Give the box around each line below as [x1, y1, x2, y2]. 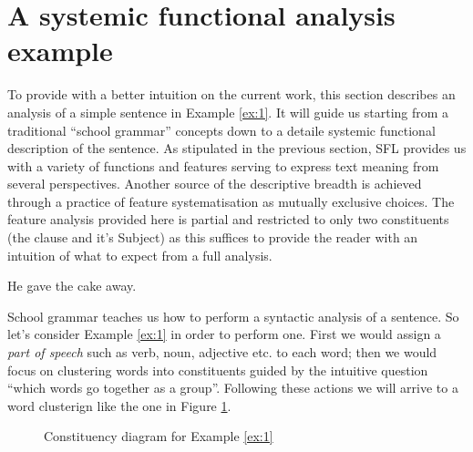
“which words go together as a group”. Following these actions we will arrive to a [7, 378, 458, 397]
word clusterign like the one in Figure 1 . [7, 395, 231, 415]
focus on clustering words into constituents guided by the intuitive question [7, 360, 428, 379]
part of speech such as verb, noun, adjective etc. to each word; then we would [7, 343, 437, 362]
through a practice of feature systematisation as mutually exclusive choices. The [7, 191, 455, 211]
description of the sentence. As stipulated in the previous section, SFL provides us [7, 139, 467, 158]
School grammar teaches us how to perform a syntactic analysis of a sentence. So [7, 306, 459, 325]
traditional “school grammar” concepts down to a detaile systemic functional [7, 120, 436, 139]
